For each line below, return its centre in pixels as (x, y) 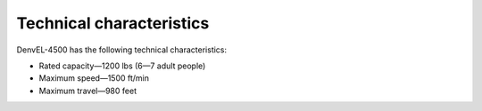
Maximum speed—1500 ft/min (94, 78)
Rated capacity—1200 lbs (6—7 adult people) (122, 66)
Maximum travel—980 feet (88, 91)
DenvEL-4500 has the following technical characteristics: (122, 50)
